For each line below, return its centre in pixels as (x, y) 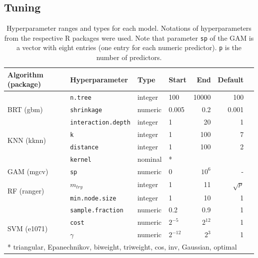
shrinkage (86, 110)
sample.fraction (97, 211)
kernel (81, 160)
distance (84, 147)
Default (230, 79)
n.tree (81, 98)
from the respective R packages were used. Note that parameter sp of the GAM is (129, 37)
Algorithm (26, 74)
